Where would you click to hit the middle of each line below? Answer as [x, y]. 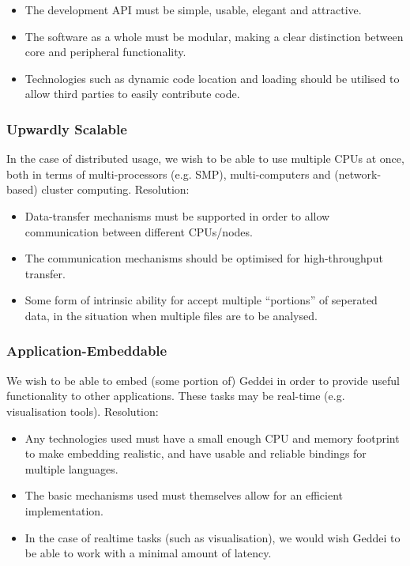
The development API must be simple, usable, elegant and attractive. [193, 9]
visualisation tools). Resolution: [83, 411]
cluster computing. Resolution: [115, 189]
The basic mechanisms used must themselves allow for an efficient [184, 495]
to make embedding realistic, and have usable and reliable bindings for [196, 453]
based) [22, 189]
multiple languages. [71, 468]
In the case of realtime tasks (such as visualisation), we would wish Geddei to [213, 537]
